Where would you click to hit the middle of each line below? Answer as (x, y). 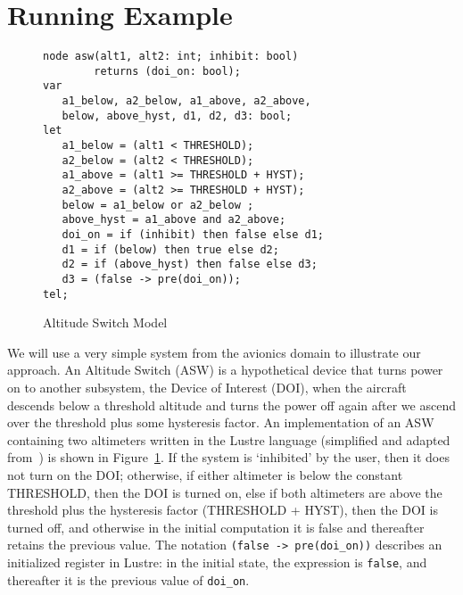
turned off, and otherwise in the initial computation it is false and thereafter (216, 527)
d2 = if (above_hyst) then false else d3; (190, 264)
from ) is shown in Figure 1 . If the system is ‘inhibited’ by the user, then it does (228, 457)
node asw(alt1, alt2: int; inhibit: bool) (171, 57)
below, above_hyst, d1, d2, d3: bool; (177, 116)
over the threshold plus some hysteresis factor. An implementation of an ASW (221, 422)
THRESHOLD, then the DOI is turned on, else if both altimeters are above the (225, 492)
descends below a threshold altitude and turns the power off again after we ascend (231, 405)
